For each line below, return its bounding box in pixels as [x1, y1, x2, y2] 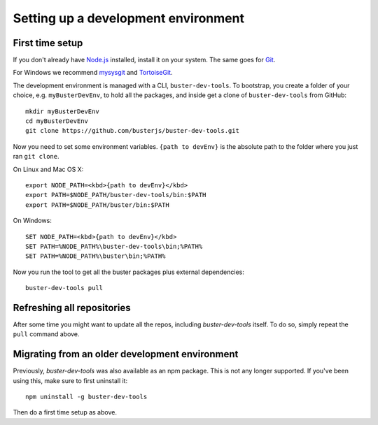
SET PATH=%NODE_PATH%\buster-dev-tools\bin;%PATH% [25, 242, 203, 250]
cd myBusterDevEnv [25, 117, 89, 125]
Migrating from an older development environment [13, 348, 239, 360]
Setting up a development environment [13, 10, 245, 26]
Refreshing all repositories [13, 301, 131, 314]
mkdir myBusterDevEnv [25, 107, 99, 115]
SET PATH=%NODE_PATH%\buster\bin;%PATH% [25, 252, 166, 260]
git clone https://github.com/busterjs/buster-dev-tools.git [25, 127, 239, 135]
